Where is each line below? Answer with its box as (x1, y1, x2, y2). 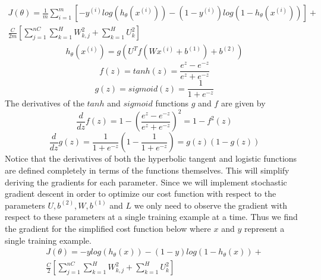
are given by (221, 97, 266, 109)
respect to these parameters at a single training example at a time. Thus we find (5, 210, 298, 223)
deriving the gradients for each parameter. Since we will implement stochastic (5, 175, 287, 188)
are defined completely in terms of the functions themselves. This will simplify (5, 163, 289, 176)
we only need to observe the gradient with (134, 199, 287, 211)
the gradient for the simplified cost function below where (5, 222, 211, 234)
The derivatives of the (5, 97, 84, 109)
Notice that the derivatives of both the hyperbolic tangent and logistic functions (5, 152, 297, 165)
